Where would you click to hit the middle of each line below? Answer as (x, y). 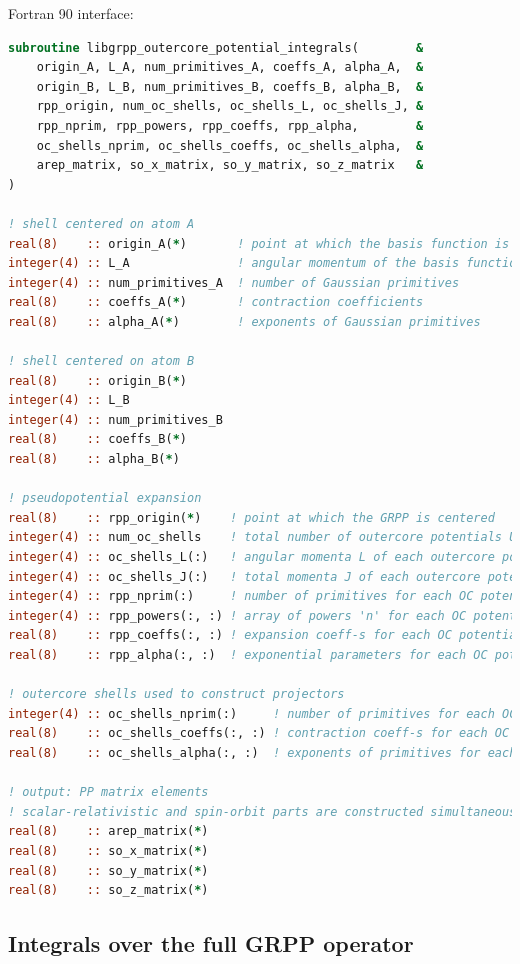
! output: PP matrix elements (108, 792)
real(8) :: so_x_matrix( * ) (108, 850)
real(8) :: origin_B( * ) (98, 380)
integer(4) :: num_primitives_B (115, 419)
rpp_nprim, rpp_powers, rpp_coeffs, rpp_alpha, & (230, 125)
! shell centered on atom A (101, 223)
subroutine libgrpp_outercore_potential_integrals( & (216, 47)
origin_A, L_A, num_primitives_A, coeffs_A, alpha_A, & (230, 67)
